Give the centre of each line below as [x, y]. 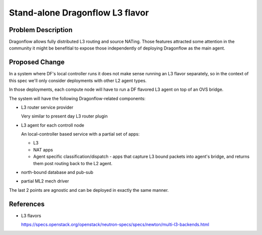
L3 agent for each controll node [53, 125]
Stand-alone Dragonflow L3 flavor [79, 13]
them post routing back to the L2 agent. [73, 163]
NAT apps [43, 150]
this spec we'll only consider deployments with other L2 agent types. [78, 81]
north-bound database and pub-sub [57, 172]
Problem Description [41, 30]
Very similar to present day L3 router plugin [64, 116]
